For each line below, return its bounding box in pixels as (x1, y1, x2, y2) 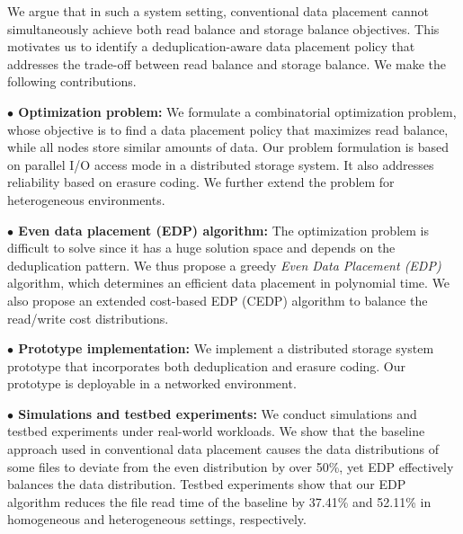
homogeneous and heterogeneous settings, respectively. (7, 510, 307, 529)
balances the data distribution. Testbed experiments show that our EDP (7, 475, 406, 494)
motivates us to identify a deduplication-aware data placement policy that (7, 37, 415, 56)
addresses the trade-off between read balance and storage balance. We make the (7, 54, 447, 73)
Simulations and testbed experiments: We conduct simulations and (18, 404, 417, 423)
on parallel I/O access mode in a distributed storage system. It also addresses (7, 155, 434, 174)
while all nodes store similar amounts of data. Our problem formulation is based (7, 138, 450, 156)
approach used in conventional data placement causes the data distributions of (7, 440, 439, 458)
